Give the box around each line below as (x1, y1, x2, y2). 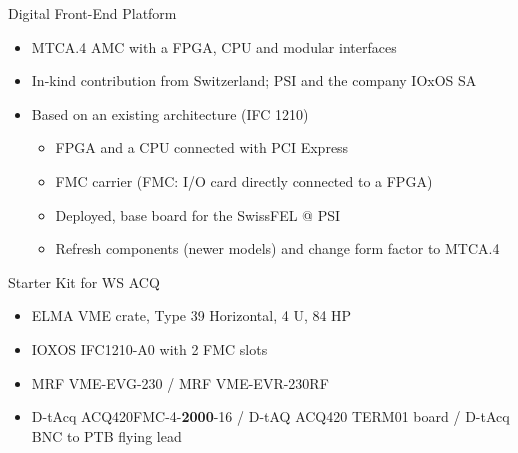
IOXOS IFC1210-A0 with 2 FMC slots (31, 338, 268, 359)
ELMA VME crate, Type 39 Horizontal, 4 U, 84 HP (31, 305, 352, 326)
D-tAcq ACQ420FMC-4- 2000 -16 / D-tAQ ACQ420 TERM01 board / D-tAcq (31, 406, 510, 427)
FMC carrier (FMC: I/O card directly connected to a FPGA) (55, 170, 433, 191)
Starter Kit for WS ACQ (8, 271, 160, 292)
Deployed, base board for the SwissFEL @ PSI (55, 204, 341, 225)
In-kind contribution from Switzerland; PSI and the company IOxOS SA (31, 70, 477, 91)
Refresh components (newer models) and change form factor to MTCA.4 (55, 238, 500, 259)
